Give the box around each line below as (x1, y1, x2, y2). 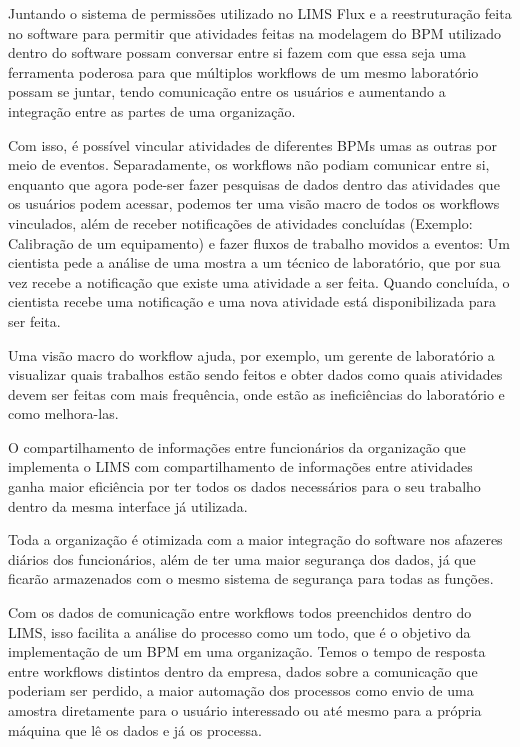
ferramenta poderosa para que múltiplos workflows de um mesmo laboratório (8, 61, 479, 82)
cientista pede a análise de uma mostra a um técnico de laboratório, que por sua (8, 252, 501, 273)
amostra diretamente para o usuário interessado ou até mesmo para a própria (8, 700, 482, 720)
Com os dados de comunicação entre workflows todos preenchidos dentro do (8, 602, 472, 623)
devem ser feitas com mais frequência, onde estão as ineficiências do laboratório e (8, 383, 505, 404)
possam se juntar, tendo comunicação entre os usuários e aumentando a (8, 81, 446, 102)
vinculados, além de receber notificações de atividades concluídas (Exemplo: (8, 212, 473, 233)
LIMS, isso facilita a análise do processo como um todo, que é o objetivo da (8, 621, 471, 642)
